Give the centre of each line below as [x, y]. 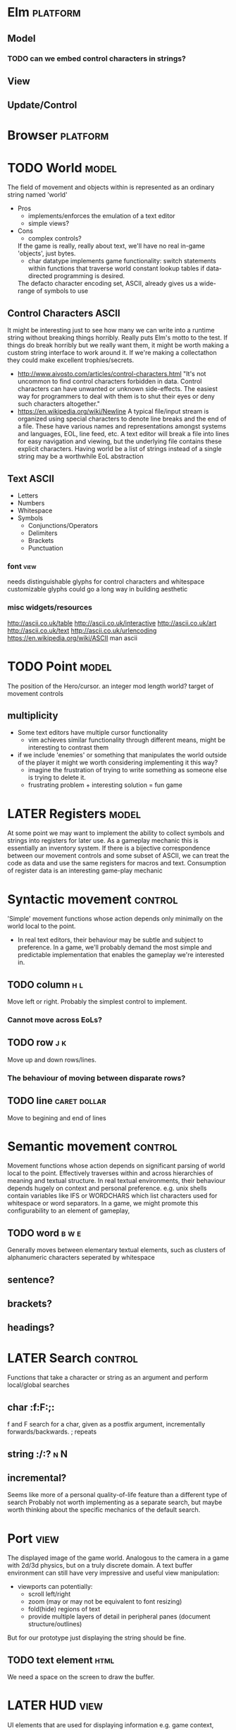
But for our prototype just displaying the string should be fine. [97, 1638]
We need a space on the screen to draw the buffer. [81, 1677]
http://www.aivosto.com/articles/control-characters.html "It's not [112, 374]
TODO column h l [45, 984]
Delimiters [43, 533]
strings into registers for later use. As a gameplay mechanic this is [103, 841]
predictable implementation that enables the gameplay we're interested [121, 955]
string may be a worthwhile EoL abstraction [80, 457]
